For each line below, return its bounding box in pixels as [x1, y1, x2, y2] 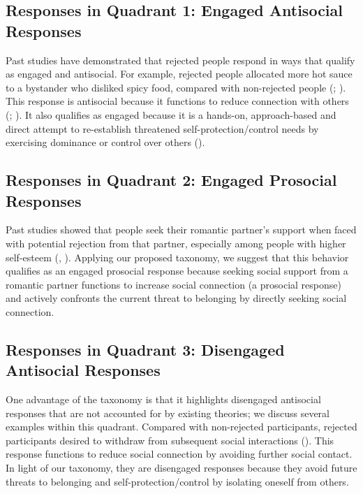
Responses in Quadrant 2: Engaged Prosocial [6, 169, 337, 191]
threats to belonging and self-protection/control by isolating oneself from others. [6, 474, 349, 488]
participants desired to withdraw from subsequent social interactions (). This [6, 433, 334, 447]
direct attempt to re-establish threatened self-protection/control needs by [6, 121, 319, 136]
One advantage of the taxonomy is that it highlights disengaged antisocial [6, 392, 321, 407]
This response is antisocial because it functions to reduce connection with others [6, 94, 349, 108]
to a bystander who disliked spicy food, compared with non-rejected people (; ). [6, 80, 346, 94]
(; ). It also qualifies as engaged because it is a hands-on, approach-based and [6, 107, 336, 122]
